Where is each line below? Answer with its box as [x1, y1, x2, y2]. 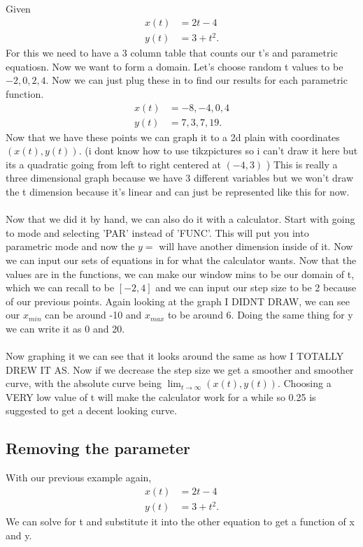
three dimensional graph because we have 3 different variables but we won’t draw [6, 170, 353, 185]
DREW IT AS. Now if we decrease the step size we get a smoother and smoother [6, 362, 354, 377]
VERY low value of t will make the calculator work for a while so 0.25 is [6, 389, 316, 404]
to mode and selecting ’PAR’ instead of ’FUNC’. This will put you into [6, 225, 309, 240]
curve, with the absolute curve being [6, 376, 162, 391]
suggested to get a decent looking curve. [6, 403, 177, 418]
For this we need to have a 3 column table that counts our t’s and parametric [6, 45, 338, 60]
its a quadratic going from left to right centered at [6, 156, 221, 171]
